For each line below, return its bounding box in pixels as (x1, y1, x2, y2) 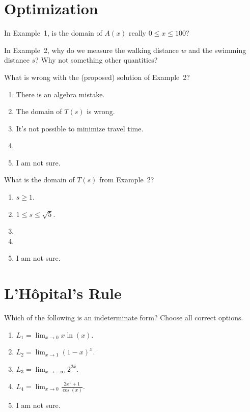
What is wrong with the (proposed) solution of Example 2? (4, 71, 190, 82)
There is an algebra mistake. (16, 89, 105, 99)
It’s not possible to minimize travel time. (16, 123, 144, 133)
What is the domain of (4, 174, 75, 185)
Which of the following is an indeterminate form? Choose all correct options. (4, 312, 243, 323)
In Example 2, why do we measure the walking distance (4, 44, 179, 55)
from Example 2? (99, 174, 154, 185)
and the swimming (188, 44, 246, 55)
